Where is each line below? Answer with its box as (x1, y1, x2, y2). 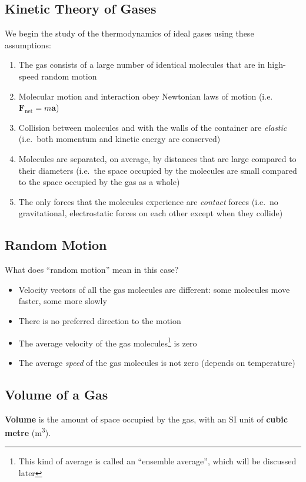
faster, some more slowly (18, 295, 107, 307)
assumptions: (5, 38, 51, 51)
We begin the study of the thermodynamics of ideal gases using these (5, 27, 254, 39)
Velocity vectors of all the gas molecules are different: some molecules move (18, 283, 290, 295)
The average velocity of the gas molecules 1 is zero (18, 335, 197, 349)
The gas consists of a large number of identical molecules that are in (18, 58, 265, 71)
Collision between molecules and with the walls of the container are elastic (18, 121, 287, 133)
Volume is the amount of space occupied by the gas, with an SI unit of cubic (5, 412, 288, 425)
